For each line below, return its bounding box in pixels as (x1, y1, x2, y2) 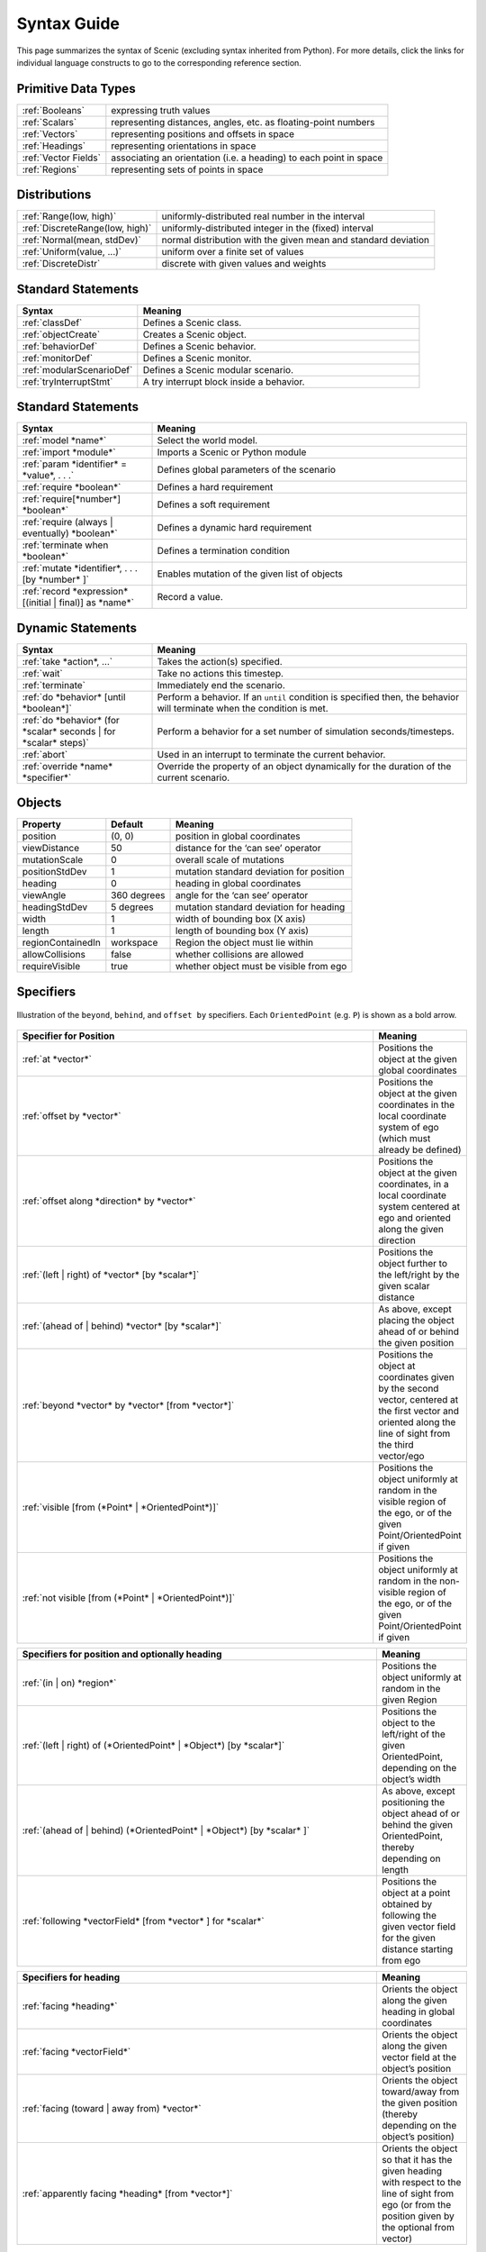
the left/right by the (378, 1268, 460, 1281)
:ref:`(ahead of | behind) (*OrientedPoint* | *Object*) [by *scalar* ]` (22, 1824, 310, 1837)
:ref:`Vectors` (22, 127, 78, 140)
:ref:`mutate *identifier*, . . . (22, 562, 139, 575)
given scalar (378, 1279, 430, 1292)
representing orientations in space (111, 140, 256, 152)
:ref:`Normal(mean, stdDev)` (22, 234, 141, 247)
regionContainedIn (22, 937, 101, 949)
